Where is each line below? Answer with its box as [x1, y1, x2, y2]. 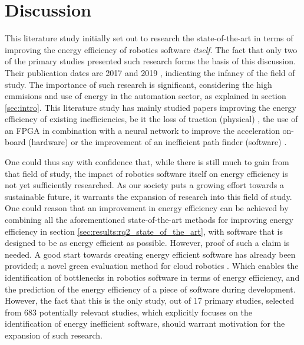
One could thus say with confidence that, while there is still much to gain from [5, 156, 289, 168]
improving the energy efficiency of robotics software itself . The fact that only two [5, 43, 298, 55]
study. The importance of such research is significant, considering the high [5, 78, 272, 90]
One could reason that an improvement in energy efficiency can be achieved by [5, 202, 289, 214]
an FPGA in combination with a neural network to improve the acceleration [5, 124, 280, 136]
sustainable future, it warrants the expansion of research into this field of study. [5, 190, 292, 202]
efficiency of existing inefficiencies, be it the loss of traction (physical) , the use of [5, 113, 298, 125]
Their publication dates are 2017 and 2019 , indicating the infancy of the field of [5, 66, 295, 78]
